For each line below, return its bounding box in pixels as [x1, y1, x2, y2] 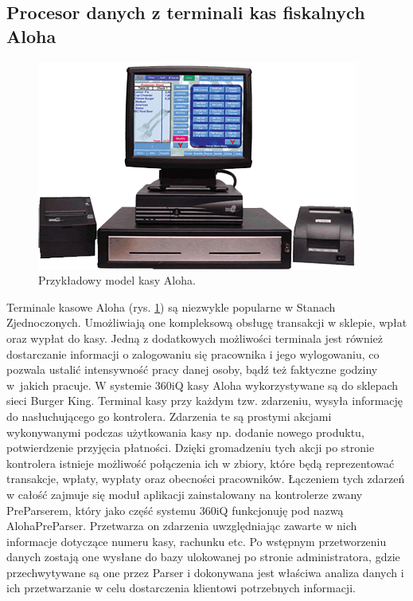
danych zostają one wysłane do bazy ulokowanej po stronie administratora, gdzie [6, 548, 400, 565]
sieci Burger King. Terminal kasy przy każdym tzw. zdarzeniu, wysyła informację [6, 392, 403, 409]
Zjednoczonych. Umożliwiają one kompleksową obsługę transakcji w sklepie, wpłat [6, 314, 407, 331]
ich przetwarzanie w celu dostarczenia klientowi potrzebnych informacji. [6, 579, 356, 596]
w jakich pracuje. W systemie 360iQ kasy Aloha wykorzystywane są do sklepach [6, 376, 399, 393]
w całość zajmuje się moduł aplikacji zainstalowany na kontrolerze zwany [6, 485, 363, 502]
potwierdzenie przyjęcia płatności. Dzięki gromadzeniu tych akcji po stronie [6, 439, 375, 456]
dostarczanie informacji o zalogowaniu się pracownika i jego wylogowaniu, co [6, 345, 380, 362]
